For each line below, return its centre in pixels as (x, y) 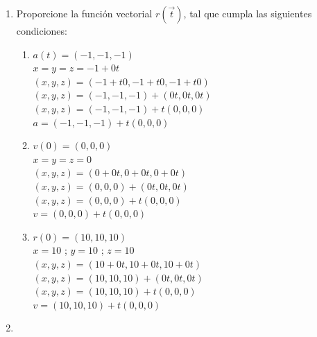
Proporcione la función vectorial (84, 13)
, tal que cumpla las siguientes (248, 13)
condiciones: (42, 31)
